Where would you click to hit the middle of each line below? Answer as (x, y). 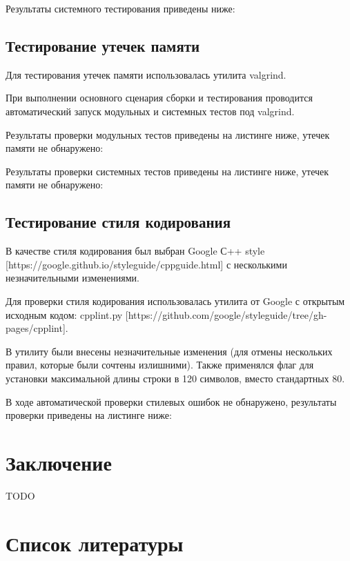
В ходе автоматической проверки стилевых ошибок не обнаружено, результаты (171, 401)
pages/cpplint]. (37, 328)
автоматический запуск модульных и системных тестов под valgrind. (150, 111)
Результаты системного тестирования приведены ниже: (120, 8)
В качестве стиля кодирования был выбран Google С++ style (135, 251)
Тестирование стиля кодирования (118, 222)
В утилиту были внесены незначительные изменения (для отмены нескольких (169, 351)
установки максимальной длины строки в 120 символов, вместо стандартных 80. (175, 378)
